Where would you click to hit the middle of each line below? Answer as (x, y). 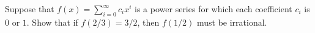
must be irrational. (232, 22)
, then (148, 22)
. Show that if (52, 22)
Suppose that (30, 9)
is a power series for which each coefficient (213, 9)
